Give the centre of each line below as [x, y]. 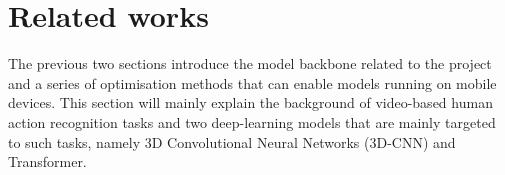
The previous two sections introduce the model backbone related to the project [250, 63]
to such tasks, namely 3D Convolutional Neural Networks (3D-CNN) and [232, 141]
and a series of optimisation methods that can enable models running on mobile [252, 82]
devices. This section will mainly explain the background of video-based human [250, 102]
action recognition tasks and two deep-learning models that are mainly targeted [252, 121]
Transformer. [47, 161]
